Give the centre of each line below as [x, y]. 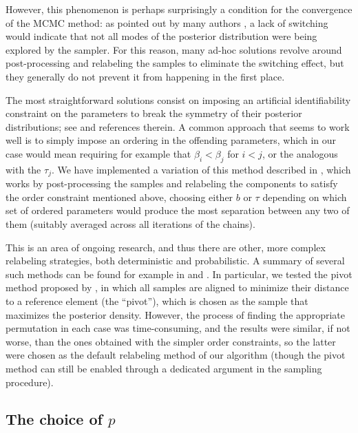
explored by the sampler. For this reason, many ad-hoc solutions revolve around [174, 49]
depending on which [305, 197]
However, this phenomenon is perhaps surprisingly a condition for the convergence [179, 9]
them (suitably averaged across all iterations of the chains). [130, 223]
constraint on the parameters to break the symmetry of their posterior [154, 113]
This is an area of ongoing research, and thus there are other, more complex [166, 247]
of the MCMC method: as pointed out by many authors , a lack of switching [167, 22]
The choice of [54, 419]
